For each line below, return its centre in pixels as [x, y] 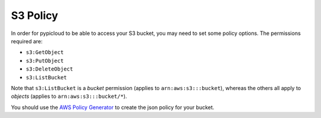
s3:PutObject [45, 60]
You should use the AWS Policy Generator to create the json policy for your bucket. [113, 107]
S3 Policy [35, 15]
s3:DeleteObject [50, 69]
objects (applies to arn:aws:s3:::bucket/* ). [69, 96]
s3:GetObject [45, 52]
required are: [27, 41]
